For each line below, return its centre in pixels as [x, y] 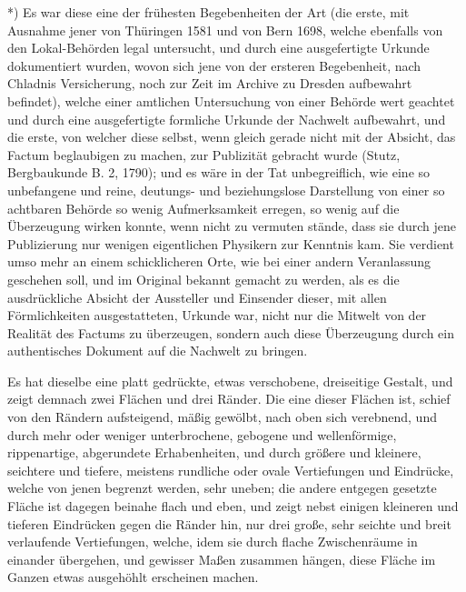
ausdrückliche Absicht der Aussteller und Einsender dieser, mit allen [197, 297]
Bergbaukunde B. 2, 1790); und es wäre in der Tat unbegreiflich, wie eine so [219, 172]
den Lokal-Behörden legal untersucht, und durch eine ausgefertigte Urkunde [218, 48]
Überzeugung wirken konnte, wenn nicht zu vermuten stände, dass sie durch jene [232, 226]
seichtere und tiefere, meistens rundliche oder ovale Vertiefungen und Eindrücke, [231, 470]
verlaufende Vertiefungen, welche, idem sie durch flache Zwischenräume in [213, 542]
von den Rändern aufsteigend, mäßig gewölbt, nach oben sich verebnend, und [222, 417]
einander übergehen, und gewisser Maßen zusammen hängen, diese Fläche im [222, 559]
